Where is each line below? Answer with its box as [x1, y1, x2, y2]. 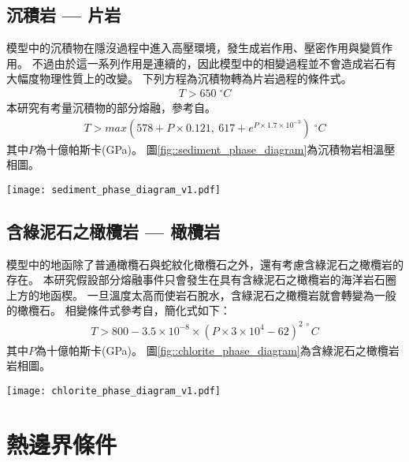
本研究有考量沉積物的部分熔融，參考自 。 [6, 99, 216, 116]
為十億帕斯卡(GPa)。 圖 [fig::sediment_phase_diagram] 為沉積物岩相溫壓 [35, 140, 396, 157]
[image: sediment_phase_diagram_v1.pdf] [6, 184, 221, 196]
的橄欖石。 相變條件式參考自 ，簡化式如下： [6, 302, 231, 319]
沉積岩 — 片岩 [6, 2, 121, 27]
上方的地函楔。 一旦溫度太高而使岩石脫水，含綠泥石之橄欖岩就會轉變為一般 [6, 286, 396, 303]
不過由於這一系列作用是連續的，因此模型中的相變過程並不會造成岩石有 [32, 54, 396, 71]
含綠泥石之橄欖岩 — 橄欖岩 [6, 218, 221, 243]
